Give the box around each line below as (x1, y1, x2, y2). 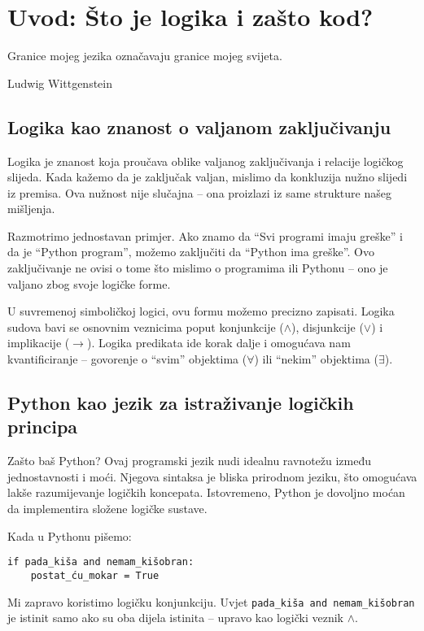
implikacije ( (7, 334, 70, 351)
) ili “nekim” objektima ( (254, 350, 378, 368)
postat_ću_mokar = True (30, 569, 160, 581)
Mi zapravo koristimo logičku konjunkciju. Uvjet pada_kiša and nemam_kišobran (7, 593, 415, 610)
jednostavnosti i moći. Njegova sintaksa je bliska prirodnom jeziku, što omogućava (7, 468, 417, 485)
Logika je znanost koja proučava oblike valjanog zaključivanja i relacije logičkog (7, 152, 404, 169)
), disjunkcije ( (291, 318, 364, 335)
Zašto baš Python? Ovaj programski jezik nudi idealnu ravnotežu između (7, 452, 372, 469)
